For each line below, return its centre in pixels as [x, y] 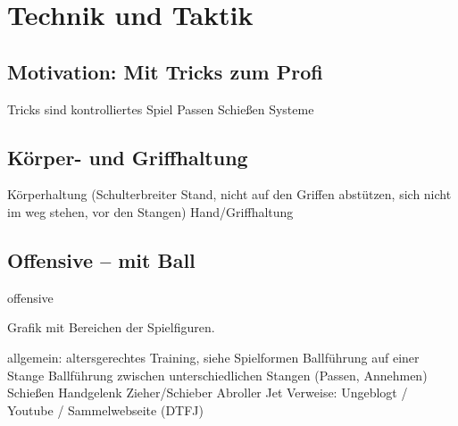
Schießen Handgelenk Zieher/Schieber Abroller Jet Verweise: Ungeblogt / [208, 393]
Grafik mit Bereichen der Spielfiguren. [111, 327]
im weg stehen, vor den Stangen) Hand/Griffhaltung [150, 211]
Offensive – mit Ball [101, 259]
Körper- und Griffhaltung [128, 157]
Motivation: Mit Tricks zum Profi [165, 71]
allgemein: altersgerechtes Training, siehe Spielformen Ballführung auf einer [213, 357]
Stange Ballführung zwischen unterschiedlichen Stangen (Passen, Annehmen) [217, 375]
